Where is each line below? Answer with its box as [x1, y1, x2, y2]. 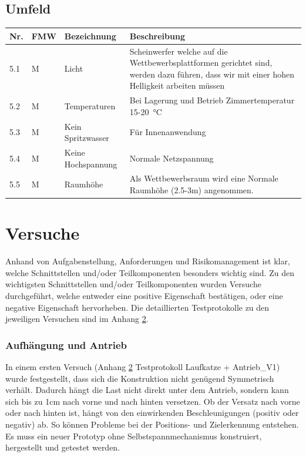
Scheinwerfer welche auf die [129, 45, 228, 57]
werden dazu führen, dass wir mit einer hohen [129, 68, 295, 80]
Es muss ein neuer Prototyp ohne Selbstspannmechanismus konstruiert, [5, 429, 262, 442]
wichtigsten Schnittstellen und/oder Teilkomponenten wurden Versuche [5, 278, 261, 290]
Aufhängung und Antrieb [5, 337, 127, 352]
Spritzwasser [64, 132, 109, 144]
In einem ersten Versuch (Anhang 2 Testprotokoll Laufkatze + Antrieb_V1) [5, 361, 280, 373]
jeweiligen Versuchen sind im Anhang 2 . [5, 312, 149, 325]
